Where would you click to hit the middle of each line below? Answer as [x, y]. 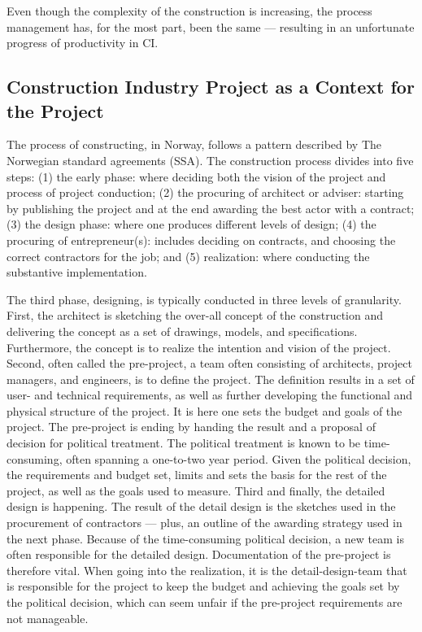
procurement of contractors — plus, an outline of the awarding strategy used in [204, 523]
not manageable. [48, 618]
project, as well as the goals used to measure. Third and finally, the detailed [196, 490]
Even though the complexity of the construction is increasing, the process [189, 11]
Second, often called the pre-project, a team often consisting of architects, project [209, 363]
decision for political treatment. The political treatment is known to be [184, 443]
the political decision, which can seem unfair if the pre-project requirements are [204, 602]
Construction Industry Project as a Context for [211, 87]
